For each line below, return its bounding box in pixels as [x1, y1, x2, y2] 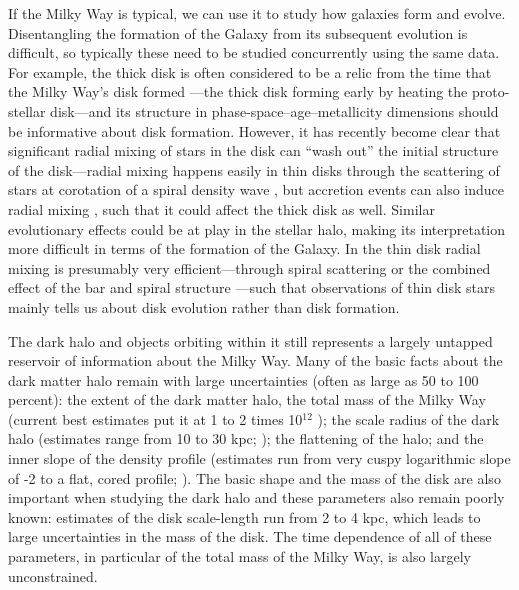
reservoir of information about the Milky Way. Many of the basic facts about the [8, 350, 503, 371]
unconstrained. [8, 565, 98, 586]
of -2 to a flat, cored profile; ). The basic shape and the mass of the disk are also [8, 467, 501, 488]
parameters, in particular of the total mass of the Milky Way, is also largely [8, 546, 471, 567]
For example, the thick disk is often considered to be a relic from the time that [8, 61, 492, 82]
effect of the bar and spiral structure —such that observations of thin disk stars [8, 277, 495, 298]
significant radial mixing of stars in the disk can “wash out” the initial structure [8, 140, 499, 161]
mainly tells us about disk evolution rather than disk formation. [8, 296, 400, 317]
